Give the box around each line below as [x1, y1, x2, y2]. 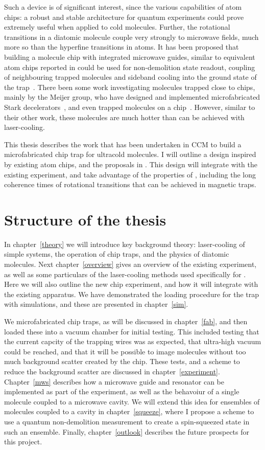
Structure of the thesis [4, 209, 166, 230]
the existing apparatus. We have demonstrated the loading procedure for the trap [4, 288, 259, 299]
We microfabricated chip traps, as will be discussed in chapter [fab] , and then [4, 316, 248, 326]
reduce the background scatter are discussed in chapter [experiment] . [4, 366, 220, 376]
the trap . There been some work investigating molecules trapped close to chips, [4, 81, 255, 92]
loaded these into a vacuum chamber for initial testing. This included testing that [4, 326, 259, 336]
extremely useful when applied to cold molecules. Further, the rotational [4, 21, 230, 32]
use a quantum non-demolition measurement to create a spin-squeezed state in [4, 416, 250, 426]
